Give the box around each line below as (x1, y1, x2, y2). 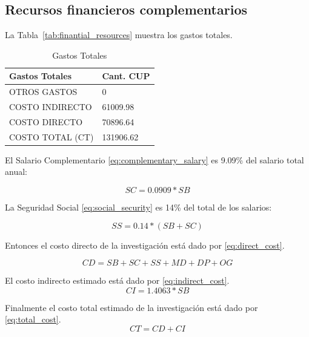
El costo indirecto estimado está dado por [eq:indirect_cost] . (5, 274, 230, 287)
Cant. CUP (102, 70, 150, 82)
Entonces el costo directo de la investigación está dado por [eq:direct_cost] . (5, 238, 285, 251)
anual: (5, 165, 27, 178)
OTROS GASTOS (9, 85, 78, 98)
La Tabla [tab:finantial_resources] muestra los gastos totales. (5, 28, 233, 41)
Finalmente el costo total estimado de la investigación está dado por (5, 301, 258, 313)
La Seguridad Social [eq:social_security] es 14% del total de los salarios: (5, 201, 272, 214)
